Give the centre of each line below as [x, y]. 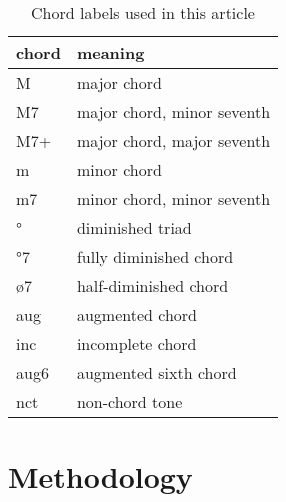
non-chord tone [129, 401]
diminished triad [134, 227]
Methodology [100, 476]
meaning [110, 52]
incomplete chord [136, 343]
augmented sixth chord [156, 372]
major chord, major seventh [173, 140]
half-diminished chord [152, 285]
